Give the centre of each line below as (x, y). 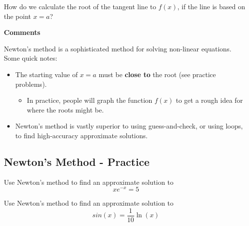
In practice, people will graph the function (90, 100)
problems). (31, 84)
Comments (22, 32)
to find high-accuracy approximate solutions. (81, 135)
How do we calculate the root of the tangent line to (80, 6)
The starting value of (47, 74)
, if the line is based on (211, 6)
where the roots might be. (65, 109)
